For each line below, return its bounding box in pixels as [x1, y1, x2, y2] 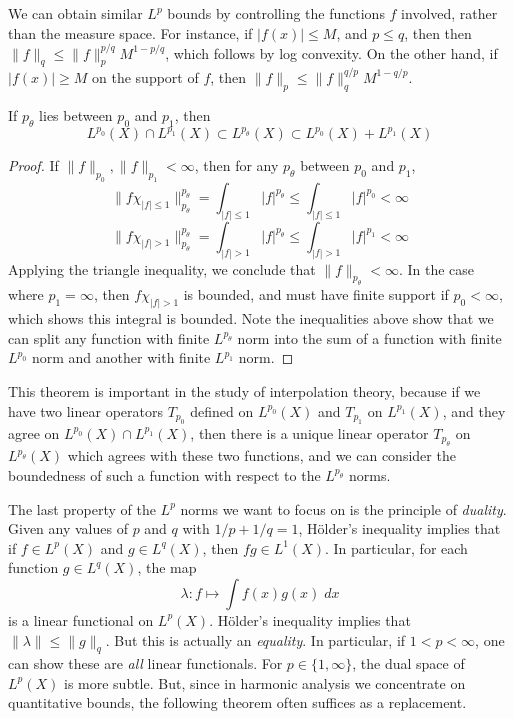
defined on [190, 400, 254, 421]
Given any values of [8, 518, 128, 539]
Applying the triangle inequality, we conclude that [8, 258, 316, 279]
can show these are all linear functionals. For [8, 653, 283, 674]
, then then [404, 22, 472, 43]
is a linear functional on [8, 609, 154, 630]
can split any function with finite [8, 327, 210, 348]
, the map [137, 557, 197, 578]
